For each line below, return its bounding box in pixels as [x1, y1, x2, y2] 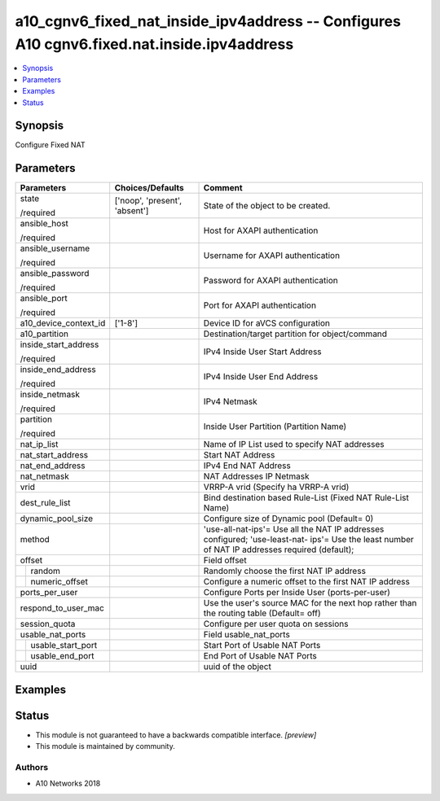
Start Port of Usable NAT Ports [203, 640, 321, 651]
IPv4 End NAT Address [203, 460, 291, 471]
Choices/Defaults [114, 182, 184, 194]
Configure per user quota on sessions [203, 619, 349, 630]
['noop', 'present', [114, 195, 183, 207]
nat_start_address [20, 449, 89, 461]
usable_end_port [30, 650, 95, 662]
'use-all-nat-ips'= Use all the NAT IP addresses [203, 523, 385, 535]
